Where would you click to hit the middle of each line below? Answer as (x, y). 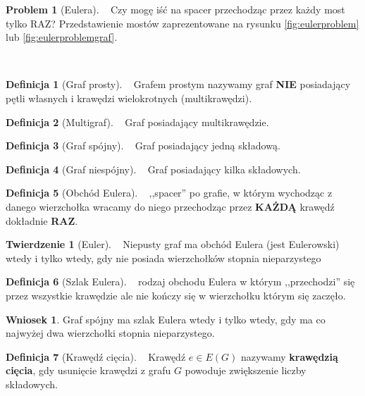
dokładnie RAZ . (42, 220)
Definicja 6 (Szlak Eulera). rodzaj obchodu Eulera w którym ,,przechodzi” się (180, 281)
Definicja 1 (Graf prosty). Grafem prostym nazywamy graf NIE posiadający (178, 84)
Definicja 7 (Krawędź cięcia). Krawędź (96, 356)
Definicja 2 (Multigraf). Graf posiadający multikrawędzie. (137, 122)
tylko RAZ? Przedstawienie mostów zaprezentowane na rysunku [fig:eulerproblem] (182, 23)
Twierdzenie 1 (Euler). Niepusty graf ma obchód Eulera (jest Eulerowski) (173, 244)
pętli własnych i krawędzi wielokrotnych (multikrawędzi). (129, 98)
